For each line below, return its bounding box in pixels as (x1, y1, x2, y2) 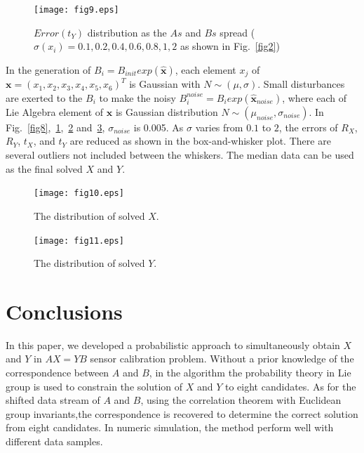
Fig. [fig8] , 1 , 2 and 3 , (6, 119, 105, 134)
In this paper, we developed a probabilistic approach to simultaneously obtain (6, 337, 340, 352)
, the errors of (278, 119, 338, 134)
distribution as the (87, 25, 167, 39)
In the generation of (6, 62, 91, 77)
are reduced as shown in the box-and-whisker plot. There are (69, 133, 331, 148)
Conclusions (6, 296, 123, 325)
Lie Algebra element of (6, 104, 104, 119)
